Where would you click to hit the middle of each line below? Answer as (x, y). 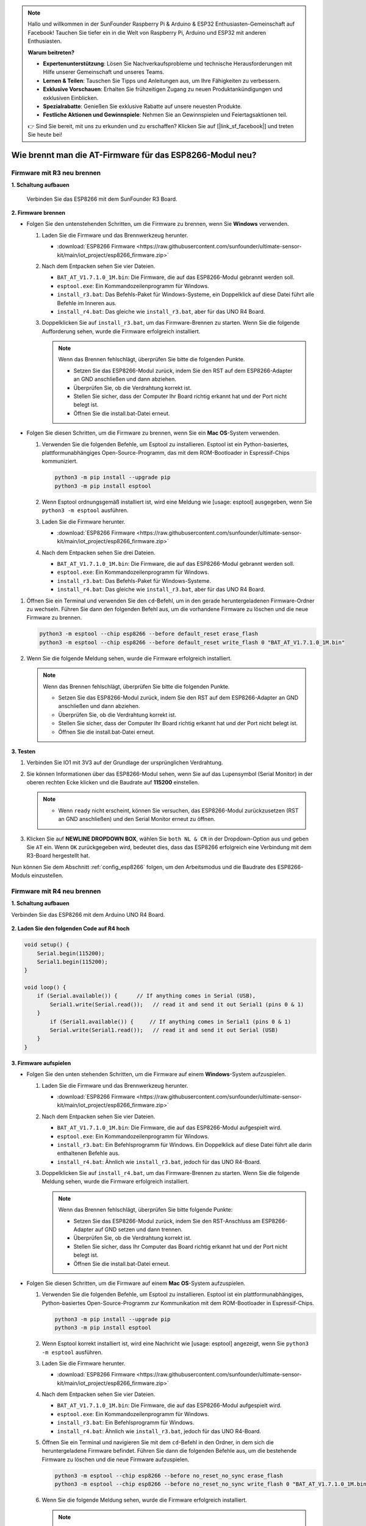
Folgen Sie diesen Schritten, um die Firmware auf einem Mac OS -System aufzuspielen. (136, 1283)
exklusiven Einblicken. (71, 98)
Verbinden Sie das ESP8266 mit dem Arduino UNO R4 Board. (88, 914)
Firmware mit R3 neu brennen (56, 173)
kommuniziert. (60, 461)
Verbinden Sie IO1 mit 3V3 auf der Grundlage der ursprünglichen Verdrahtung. (125, 762)
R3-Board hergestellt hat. (58, 856)
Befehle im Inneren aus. (87, 303)
